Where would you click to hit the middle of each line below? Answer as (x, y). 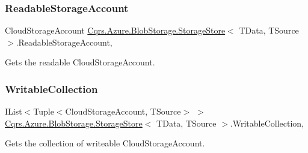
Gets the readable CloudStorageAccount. (80, 62)
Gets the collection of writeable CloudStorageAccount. (105, 143)
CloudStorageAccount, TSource (123, 111)
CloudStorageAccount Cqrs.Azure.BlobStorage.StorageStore (115, 30)
